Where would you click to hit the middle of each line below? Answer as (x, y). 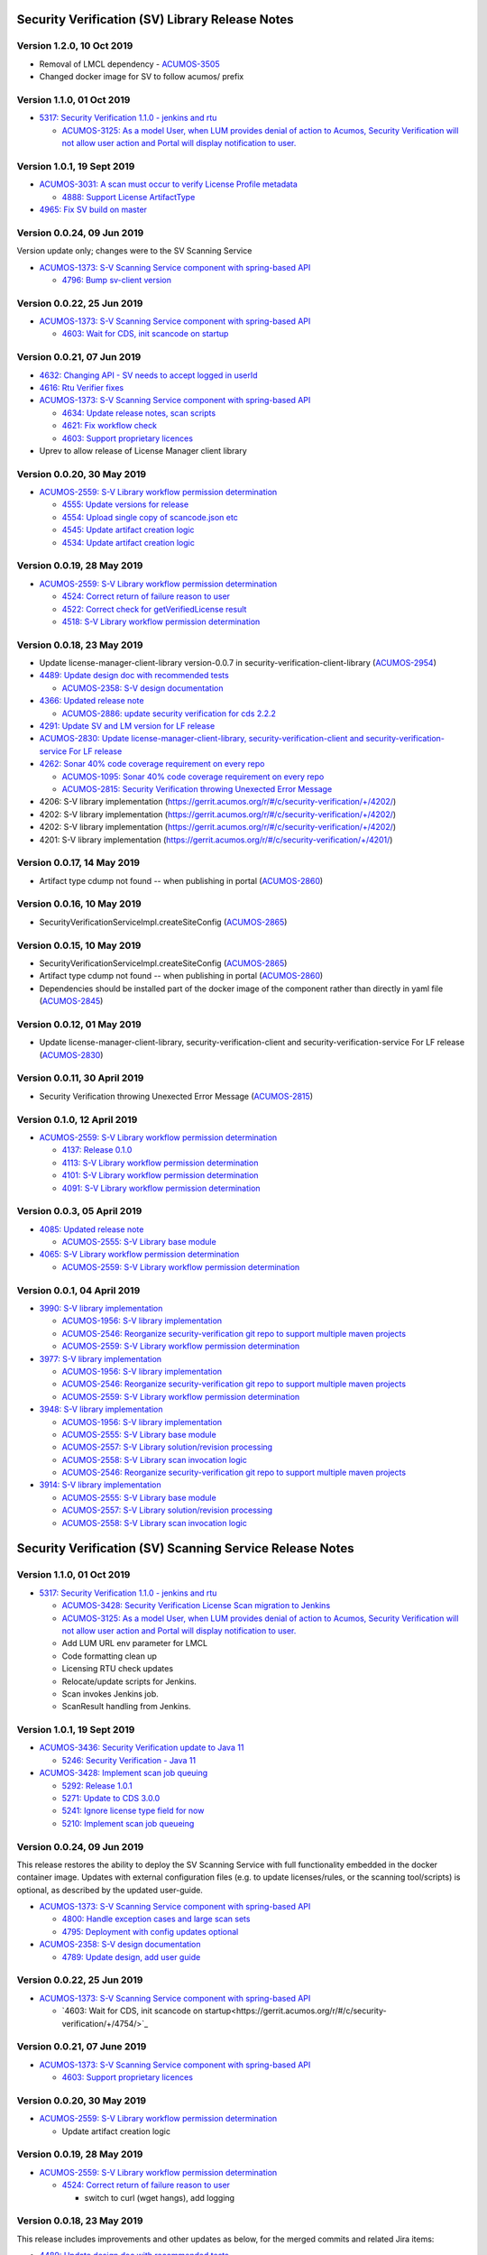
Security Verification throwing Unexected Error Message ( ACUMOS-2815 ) (176, 1096)
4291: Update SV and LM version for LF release (127, 726)
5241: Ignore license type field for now (133, 1811)
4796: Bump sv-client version (116, 280)
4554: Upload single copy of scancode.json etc (150, 517)
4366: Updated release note (92, 701)
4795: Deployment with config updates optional (150, 1931)
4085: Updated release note (92, 1229)
